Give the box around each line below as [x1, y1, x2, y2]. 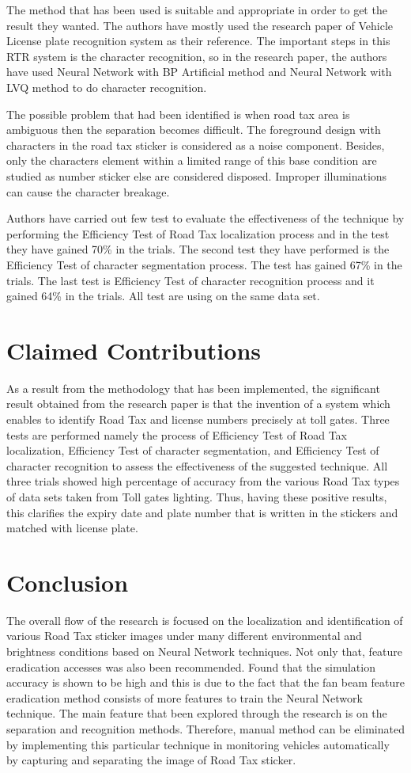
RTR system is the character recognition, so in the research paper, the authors [6, 48, 387, 64]
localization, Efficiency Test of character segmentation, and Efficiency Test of [6, 442, 379, 459]
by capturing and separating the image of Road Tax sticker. [6, 752, 296, 768]
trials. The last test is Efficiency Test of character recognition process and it [6, 272, 375, 288]
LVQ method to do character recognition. [6, 78, 207, 95]
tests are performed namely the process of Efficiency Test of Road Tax [6, 426, 347, 443]
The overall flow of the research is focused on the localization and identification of [6, 611, 403, 628]
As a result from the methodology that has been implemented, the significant [6, 379, 380, 396]
